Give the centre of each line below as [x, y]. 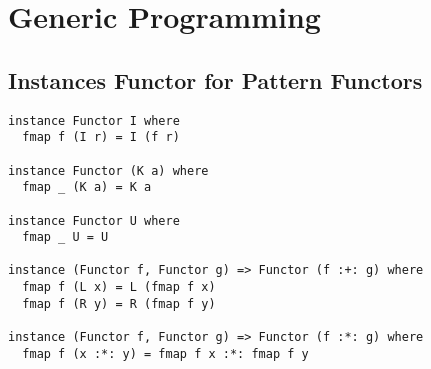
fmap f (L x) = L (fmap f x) [119, 287]
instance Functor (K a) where [108, 170]
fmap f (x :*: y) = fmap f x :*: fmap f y [165, 353]
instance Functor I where [94, 120]
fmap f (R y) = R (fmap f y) [119, 303]
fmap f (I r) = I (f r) [101, 137]
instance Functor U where [94, 220]
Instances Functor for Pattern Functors [215, 79]
